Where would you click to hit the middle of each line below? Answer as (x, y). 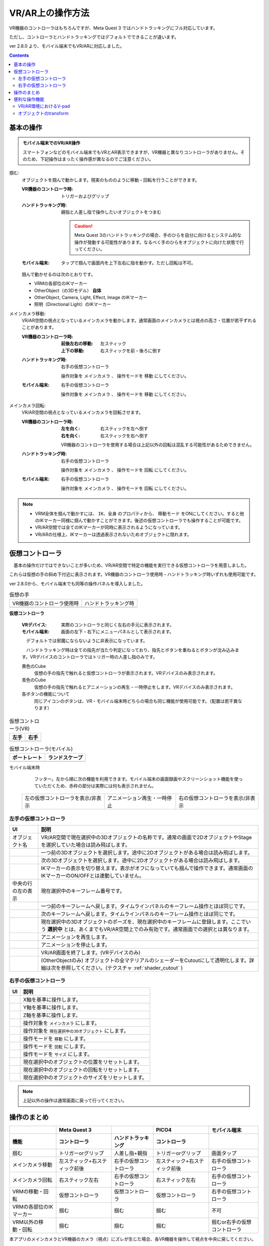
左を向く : (70, 429)
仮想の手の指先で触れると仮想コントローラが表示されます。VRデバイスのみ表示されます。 (126, 673)
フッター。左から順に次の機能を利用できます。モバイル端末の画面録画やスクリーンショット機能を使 (136, 779)
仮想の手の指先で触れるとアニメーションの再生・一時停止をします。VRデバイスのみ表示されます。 (134, 687)
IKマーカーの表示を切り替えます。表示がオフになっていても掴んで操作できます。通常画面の (147, 868)
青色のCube (34, 680)
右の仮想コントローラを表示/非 (214, 798)
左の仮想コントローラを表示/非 (61, 798)
